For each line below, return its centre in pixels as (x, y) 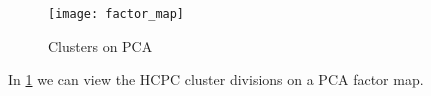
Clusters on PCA (100, 45)
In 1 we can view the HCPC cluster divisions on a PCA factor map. (216, 79)
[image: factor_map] (116, 14)
